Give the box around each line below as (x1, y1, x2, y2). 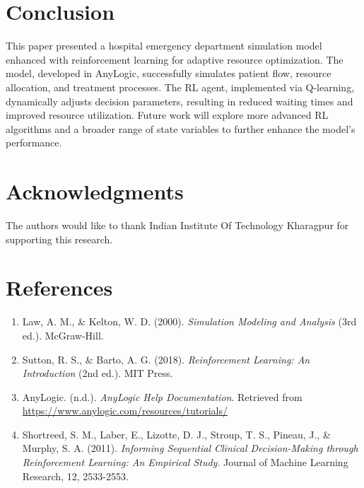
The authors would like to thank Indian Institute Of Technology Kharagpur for (6, 218, 349, 232)
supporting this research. (6, 231, 113, 246)
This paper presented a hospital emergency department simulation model (6, 38, 322, 53)
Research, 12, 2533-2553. (22, 468, 129, 483)
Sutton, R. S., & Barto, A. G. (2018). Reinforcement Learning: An (22, 352, 310, 366)
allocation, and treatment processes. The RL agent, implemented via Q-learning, (6, 79, 355, 94)
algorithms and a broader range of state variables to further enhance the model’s (6, 121, 356, 136)
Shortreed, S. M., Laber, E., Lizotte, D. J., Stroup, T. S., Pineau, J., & (22, 426, 331, 441)
